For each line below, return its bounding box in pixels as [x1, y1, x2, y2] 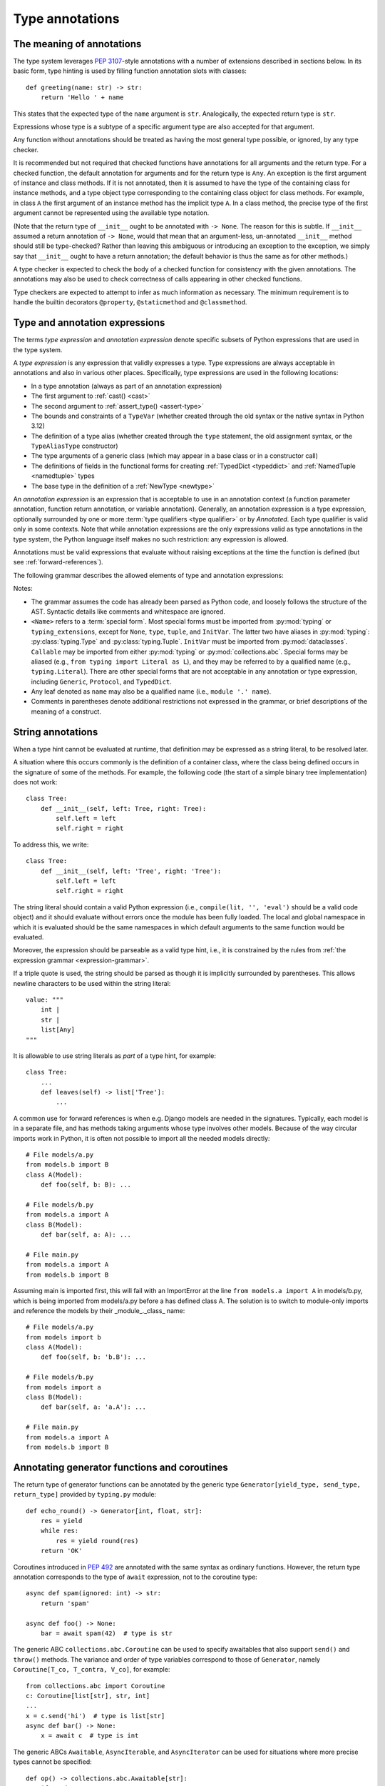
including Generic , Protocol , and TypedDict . [31, 677, 173, 686]
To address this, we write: [13, 840, 89, 849]
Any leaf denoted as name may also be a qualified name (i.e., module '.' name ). [31, 687, 272, 696]
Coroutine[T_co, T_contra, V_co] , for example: [13, 1665, 170, 1674]
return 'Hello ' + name [40, 94, 124, 101]
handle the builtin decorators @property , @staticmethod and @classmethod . [13, 298, 247, 306]
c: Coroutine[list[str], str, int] [26, 1692, 150, 1700]
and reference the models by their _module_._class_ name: [13, 1306, 185, 1314]
